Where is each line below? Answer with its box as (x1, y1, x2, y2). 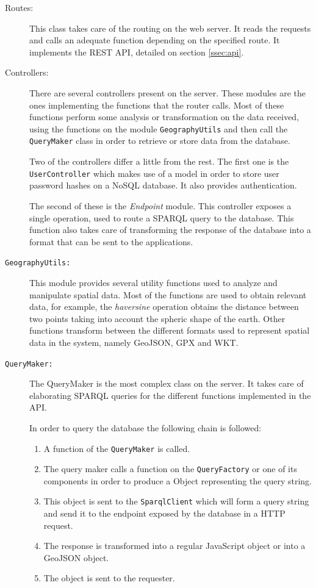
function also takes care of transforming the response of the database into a (29, 223, 311, 236)
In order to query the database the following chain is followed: (29, 421, 262, 434)
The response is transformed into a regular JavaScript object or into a (43, 539, 306, 552)
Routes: (5, 1, 34, 13)
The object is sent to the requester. (43, 572, 175, 584)
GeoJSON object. (43, 551, 109, 564)
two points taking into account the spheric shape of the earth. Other (29, 312, 285, 324)
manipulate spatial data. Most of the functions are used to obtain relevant (29, 288, 307, 301)
